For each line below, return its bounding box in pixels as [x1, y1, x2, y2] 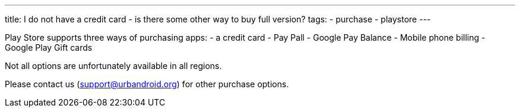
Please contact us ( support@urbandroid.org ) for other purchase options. [5, 79, 289, 89]
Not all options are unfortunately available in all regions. [5, 61, 222, 71]
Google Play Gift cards [5, 42, 93, 52]
